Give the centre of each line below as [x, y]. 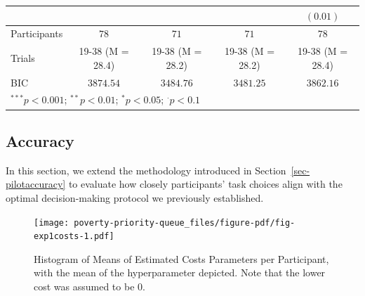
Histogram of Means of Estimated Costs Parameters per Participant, [181, 258]
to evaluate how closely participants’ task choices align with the [205, 184]
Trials [23, 57]
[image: [52, 223]
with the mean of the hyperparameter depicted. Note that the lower [180, 272]
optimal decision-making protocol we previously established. [135, 197]
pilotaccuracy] [36, 184]
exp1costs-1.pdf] [74, 237]
